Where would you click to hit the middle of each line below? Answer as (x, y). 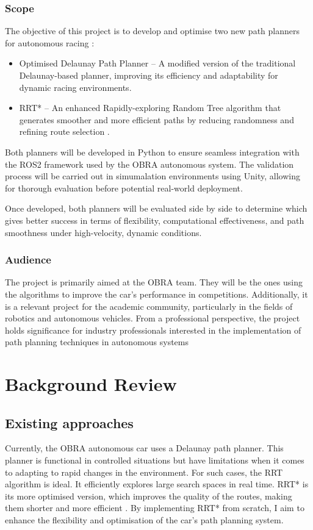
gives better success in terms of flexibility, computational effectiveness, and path (155, 220)
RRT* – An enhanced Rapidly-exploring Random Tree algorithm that (150, 108)
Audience (28, 260)
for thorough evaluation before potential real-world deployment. (124, 188)
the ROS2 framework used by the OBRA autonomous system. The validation (149, 164)
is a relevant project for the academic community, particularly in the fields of (149, 306)
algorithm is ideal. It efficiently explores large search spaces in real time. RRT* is (157, 484)
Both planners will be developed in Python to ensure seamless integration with (152, 152)
